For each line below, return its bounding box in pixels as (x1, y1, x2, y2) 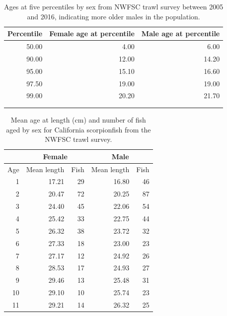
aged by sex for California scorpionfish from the (6, 124, 151, 134)
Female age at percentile (49, 28, 135, 39)
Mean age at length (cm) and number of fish (10, 115, 146, 125)
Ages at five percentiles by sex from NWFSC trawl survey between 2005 (4, 1, 224, 11)
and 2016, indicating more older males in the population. (27, 11, 200, 21)
